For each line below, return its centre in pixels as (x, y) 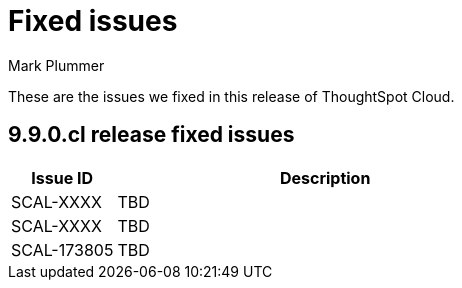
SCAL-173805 (62, 249)
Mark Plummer (56, 65)
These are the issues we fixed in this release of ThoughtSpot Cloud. (231, 96)
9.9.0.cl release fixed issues (151, 135)
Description (325, 177)
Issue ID (62, 177)
